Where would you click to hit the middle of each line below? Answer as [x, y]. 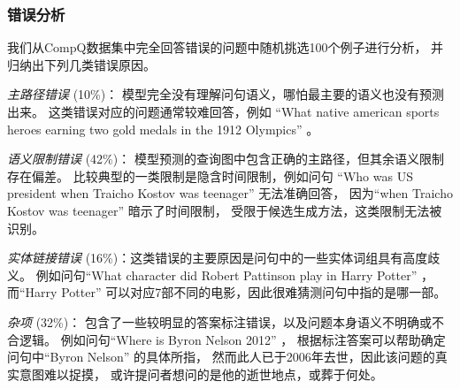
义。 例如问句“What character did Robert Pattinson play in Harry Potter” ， [220, 275]
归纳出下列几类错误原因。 [81, 64]
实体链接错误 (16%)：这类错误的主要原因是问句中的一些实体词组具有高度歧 [224, 258]
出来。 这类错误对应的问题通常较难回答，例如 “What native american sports [223, 111]
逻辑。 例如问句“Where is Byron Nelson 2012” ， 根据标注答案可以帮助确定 [232, 339]
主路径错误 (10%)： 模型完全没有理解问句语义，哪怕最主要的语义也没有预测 [226, 94]
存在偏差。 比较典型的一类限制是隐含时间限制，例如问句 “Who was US [210, 175]
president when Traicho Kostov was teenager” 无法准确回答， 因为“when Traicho [230, 193]
